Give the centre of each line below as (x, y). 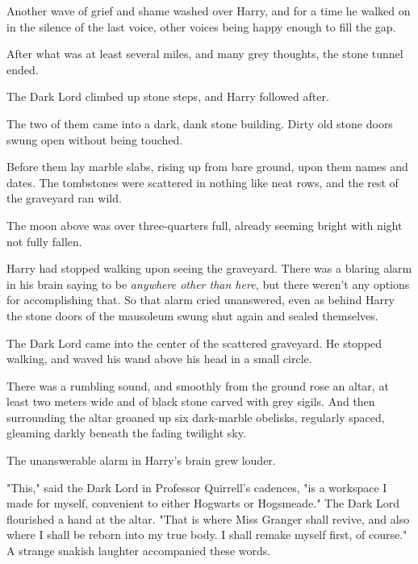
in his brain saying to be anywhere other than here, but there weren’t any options (208, 284)
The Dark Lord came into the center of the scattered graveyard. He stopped (194, 343)
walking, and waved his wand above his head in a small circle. (159, 359)
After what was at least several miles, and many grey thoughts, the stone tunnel (205, 54)
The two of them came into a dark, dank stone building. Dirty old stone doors (200, 123)
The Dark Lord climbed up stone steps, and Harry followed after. (168, 96)
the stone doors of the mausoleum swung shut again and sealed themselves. (192, 315)
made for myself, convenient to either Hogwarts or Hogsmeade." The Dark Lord (203, 503)
